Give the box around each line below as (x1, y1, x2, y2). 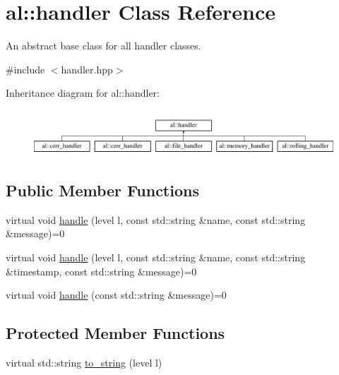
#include (6, 61, 45, 76)
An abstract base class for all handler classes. (6, 38, 201, 53)
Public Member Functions (6, 179, 199, 201)
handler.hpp (61, 61, 113, 76)
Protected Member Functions (6, 322, 225, 344)
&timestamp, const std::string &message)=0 (6, 263, 197, 278)
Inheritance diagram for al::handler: (6, 85, 160, 100)
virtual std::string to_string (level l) (6, 355, 162, 369)
